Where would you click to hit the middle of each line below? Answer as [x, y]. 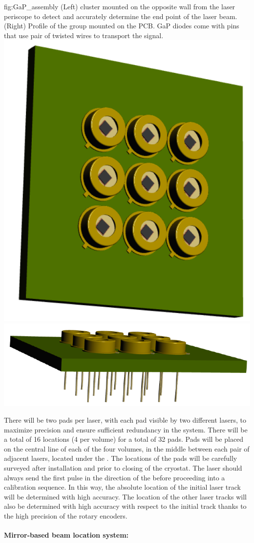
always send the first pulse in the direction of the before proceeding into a [115, 477]
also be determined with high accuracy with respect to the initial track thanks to [125, 506]
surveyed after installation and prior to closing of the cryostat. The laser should [123, 467]
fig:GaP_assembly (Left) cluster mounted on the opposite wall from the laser [120, 6]
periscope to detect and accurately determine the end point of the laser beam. [121, 16]
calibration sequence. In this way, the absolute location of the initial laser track [122, 487]
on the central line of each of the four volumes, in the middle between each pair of [127, 448]
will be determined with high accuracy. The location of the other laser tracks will [125, 496]
